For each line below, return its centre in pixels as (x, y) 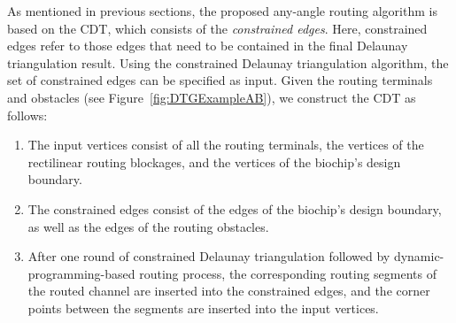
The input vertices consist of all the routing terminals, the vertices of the (226, 145)
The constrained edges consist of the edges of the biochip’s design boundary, (235, 208)
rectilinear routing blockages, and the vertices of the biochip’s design (214, 161)
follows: (27, 115)
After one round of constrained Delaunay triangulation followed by (209, 256)
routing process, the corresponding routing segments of (288, 273)
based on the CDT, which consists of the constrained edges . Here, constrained (217, 28)
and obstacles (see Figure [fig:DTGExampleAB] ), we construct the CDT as (212, 97)
